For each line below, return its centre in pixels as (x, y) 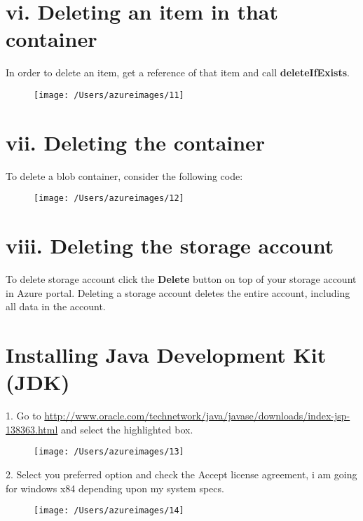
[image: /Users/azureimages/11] (109, 95)
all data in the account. (56, 306)
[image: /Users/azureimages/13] (109, 452)
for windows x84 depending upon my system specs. (115, 488)
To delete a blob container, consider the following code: (124, 175)
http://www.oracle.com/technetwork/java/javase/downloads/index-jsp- (197, 416)
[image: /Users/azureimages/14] (109, 511)
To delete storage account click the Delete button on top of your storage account (181, 279)
